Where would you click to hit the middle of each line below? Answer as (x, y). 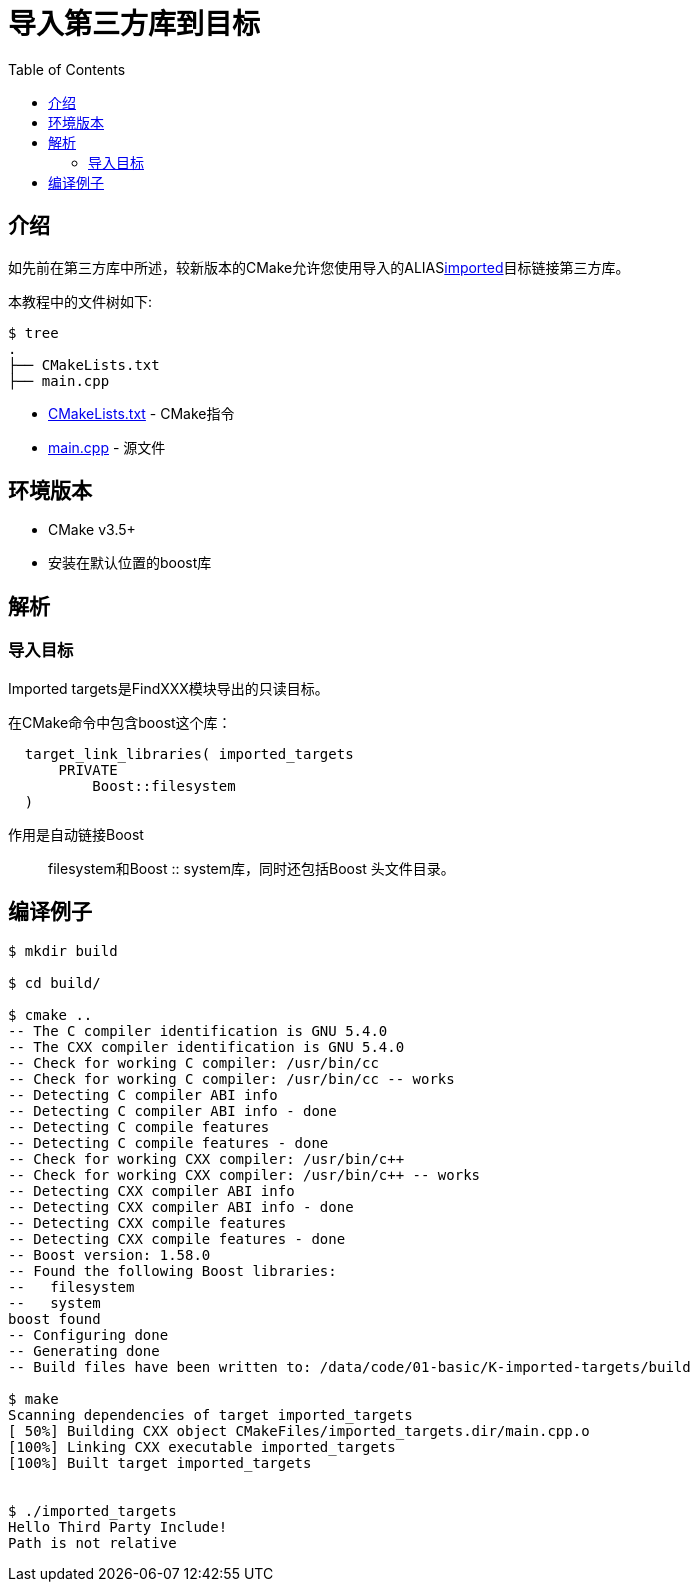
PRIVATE (88, 769)
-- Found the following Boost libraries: (172, 1270)
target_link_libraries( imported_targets (189, 753)
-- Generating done (84, 1350)
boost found (54, 1318)
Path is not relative (92, 1542)
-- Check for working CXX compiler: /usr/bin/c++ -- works (244, 1174)
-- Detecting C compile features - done (168, 1142)
